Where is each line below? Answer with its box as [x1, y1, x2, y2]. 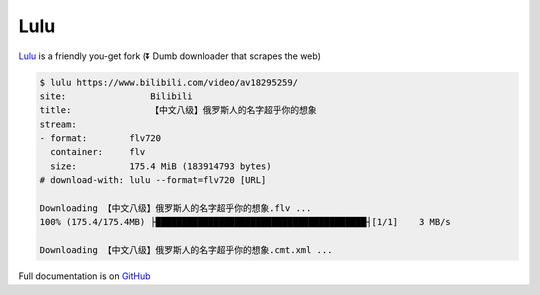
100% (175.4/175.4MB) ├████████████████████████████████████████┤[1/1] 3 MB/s [39, 216, 452, 228]
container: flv [50, 146, 146, 158]
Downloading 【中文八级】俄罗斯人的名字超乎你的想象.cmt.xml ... [39, 245, 333, 256]
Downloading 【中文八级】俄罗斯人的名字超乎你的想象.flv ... [39, 203, 312, 214]
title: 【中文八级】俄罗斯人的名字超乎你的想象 [39, 105, 317, 116]
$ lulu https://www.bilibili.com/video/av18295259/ [39, 76, 299, 88]
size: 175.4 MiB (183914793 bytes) [50, 160, 272, 172]
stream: [39, 118, 77, 130]
